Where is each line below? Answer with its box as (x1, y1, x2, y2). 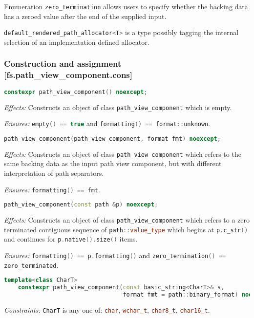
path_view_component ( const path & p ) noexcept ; (4, 201, 158, 208)
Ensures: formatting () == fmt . (4, 184, 100, 194)
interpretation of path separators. (4, 168, 104, 178)
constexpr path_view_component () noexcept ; (4, 88, 148, 95)
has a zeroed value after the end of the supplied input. (4, 11, 167, 21)
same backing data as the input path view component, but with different (4, 158, 222, 168)
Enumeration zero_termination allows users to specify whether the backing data (4, 1, 248, 11)
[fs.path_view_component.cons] (4, 69, 132, 81)
